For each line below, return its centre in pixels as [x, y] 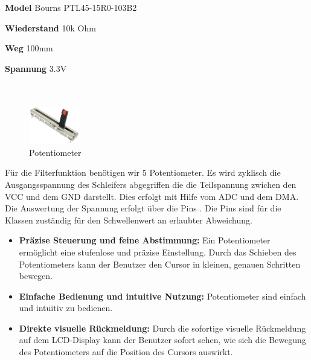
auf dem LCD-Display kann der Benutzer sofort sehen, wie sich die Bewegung [162, 340]
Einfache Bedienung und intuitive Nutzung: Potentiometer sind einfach [162, 296]
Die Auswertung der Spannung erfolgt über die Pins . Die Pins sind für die [143, 208]
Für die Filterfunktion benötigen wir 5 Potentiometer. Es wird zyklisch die [143, 172]
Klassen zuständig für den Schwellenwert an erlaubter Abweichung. [129, 220]
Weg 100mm [29, 48]
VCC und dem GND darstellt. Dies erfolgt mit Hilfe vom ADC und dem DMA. [152, 196]
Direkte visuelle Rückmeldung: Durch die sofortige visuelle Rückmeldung [162, 328]
